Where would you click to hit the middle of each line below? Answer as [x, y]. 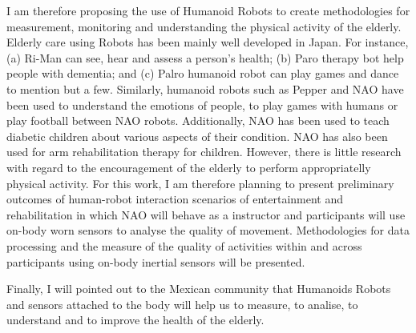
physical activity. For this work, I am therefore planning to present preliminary [200, 183]
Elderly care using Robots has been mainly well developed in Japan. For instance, [208, 42]
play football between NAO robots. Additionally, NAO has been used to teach [198, 120]
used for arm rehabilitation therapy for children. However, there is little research [204, 152]
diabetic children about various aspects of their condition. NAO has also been [197, 136]
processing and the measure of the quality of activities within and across [184, 245]
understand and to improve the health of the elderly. [135, 320]
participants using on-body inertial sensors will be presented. [156, 261]
